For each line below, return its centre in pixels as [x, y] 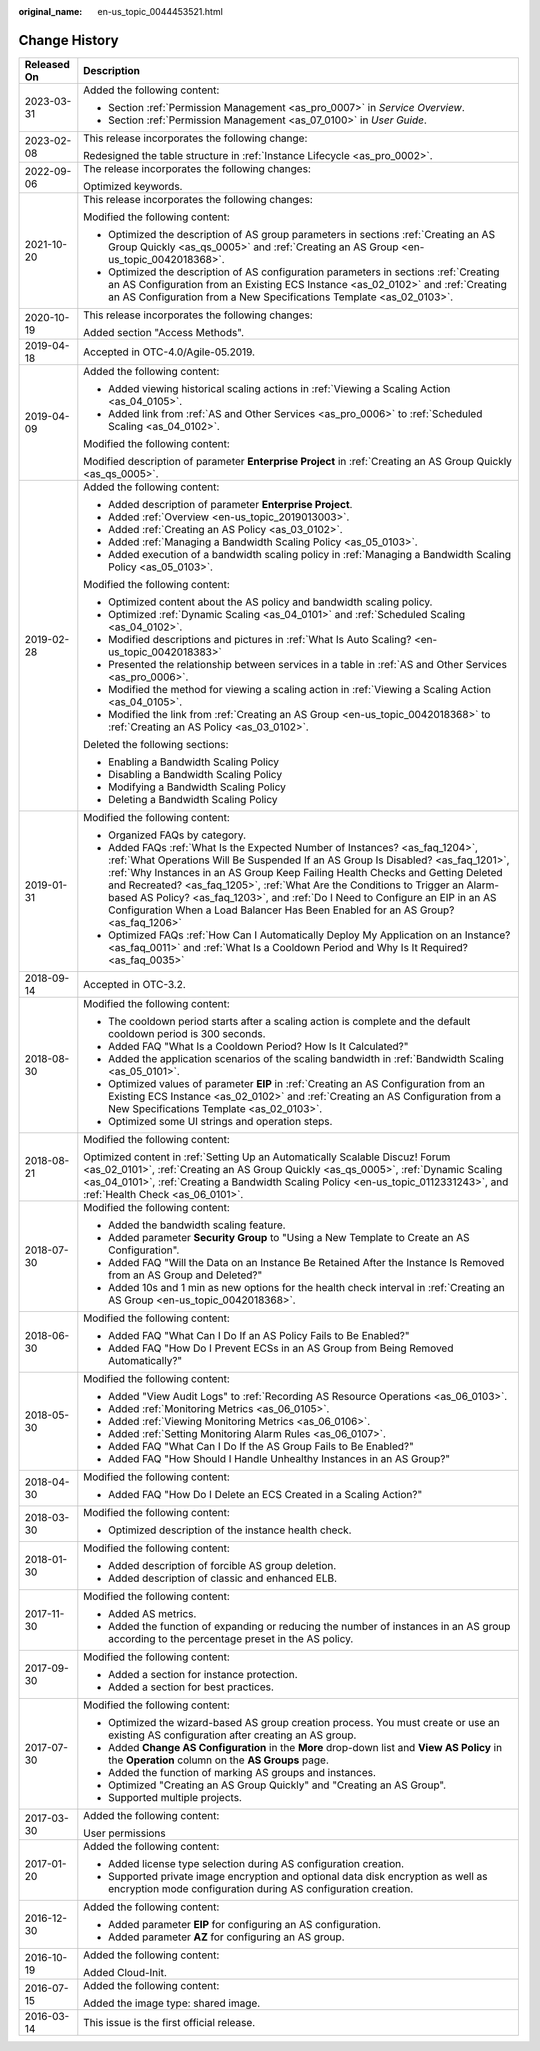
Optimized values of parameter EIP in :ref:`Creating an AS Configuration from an [296, 1083]
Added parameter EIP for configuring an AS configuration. [245, 1924]
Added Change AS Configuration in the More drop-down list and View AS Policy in [305, 1747]
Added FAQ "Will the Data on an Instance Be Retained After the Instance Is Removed [306, 1262]
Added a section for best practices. [191, 1687]
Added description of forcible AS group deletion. [222, 1565]
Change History [68, 40]
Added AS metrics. [152, 1613]
